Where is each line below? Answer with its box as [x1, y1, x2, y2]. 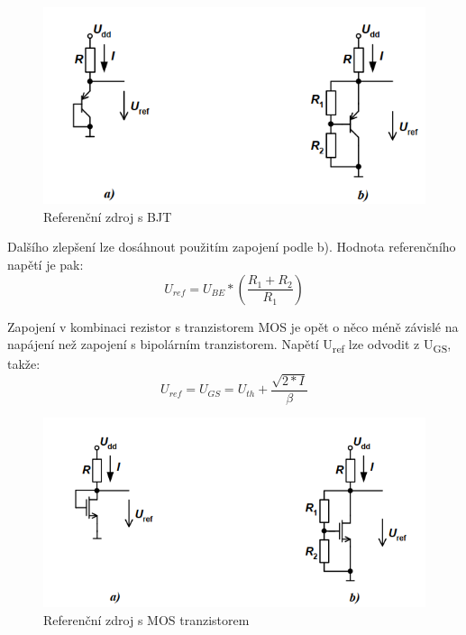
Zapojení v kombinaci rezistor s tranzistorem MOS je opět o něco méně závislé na [7, 317, 459, 336]
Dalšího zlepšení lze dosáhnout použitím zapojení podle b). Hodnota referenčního [7, 237, 456, 256]
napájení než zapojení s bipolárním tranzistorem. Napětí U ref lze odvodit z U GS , [7, 335, 452, 356]
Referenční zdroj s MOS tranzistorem [43, 610, 250, 629]
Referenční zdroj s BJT [43, 207, 172, 225]
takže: [7, 354, 41, 373]
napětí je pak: [7, 255, 84, 274]
